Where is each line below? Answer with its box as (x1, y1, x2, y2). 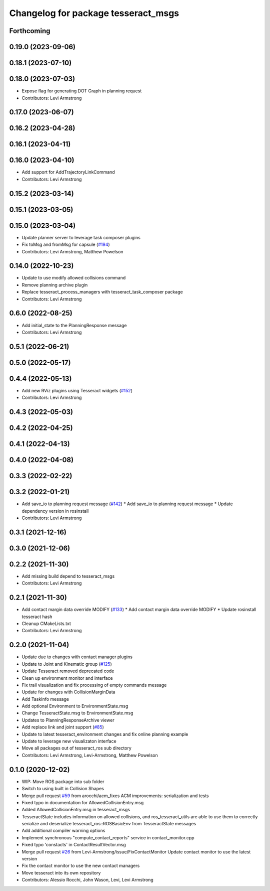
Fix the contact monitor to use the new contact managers (21, 863, 140, 869)
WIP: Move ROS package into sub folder (21, 778, 104, 785)
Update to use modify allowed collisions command (21, 275, 126, 281)
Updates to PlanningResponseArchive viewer (21, 717, 114, 723)
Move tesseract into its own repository (21, 869, 101, 875)
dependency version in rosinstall (21, 508, 89, 514)
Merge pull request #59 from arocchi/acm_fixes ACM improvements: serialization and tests (21, 793, 209, 799)
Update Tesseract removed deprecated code (21, 668, 114, 674)
